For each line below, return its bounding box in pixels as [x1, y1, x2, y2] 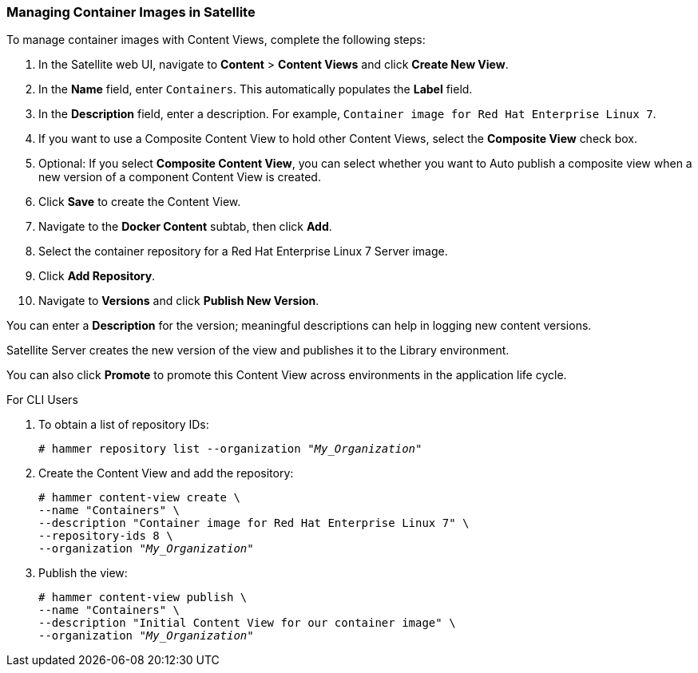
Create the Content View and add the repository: [38, 466, 294, 481]
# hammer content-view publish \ [38, 591, 248, 604]
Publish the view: [38, 566, 128, 580]
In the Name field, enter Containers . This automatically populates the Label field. [38, 82, 473, 97]
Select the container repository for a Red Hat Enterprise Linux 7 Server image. [38, 244, 448, 259]
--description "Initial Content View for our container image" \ [38, 616, 456, 630]
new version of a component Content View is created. [38, 170, 321, 184]
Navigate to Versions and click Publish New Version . [38, 294, 319, 308]
